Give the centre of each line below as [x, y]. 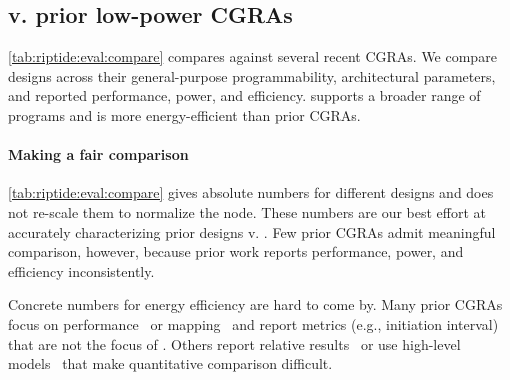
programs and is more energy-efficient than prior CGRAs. [184, 114]
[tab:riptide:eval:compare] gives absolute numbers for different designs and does [251, 192]
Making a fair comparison [98, 154]
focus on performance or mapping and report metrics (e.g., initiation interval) [253, 323]
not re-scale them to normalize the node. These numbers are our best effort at [247, 211]
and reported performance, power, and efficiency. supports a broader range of [244, 95]
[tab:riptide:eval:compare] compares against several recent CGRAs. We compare [252, 56]
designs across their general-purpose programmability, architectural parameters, [252, 75]
